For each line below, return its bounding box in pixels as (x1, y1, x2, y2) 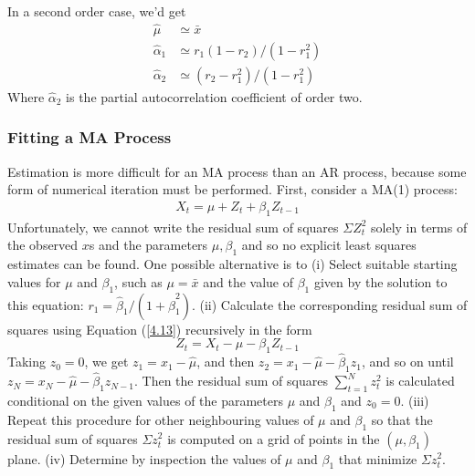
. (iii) (400, 390, 429, 409)
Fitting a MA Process (7, 126, 172, 149)
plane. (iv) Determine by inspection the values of (7, 449, 281, 468)
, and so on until (361, 352, 454, 371)
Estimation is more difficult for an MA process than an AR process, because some (7, 161, 467, 181)
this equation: (7, 295, 84, 314)
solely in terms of (371, 217, 468, 236)
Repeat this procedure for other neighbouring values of (7, 409, 314, 429)
